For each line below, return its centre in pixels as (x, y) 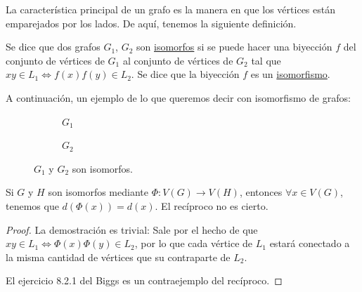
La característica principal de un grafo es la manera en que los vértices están (170, 9)
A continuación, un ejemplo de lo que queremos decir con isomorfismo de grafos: (178, 97)
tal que (266, 60)
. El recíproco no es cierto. (212, 205)
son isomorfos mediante (98, 192)
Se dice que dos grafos (53, 47)
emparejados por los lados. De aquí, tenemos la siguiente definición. (151, 23)
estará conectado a (310, 243)
